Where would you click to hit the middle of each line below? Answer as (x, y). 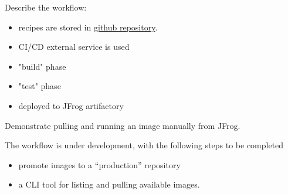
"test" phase (40, 86)
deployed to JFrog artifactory (71, 105)
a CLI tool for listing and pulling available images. (109, 184)
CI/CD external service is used (74, 47)
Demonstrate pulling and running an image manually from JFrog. (123, 125)
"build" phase (42, 66)
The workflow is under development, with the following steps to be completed (144, 145)
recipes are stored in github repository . (88, 27)
